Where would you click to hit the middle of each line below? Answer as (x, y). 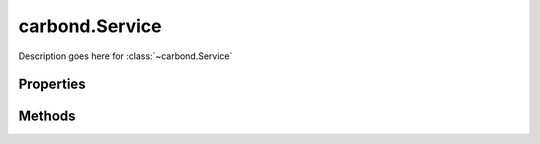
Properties (52, 84)
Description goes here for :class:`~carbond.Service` (125, 56)
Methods (47, 116)
